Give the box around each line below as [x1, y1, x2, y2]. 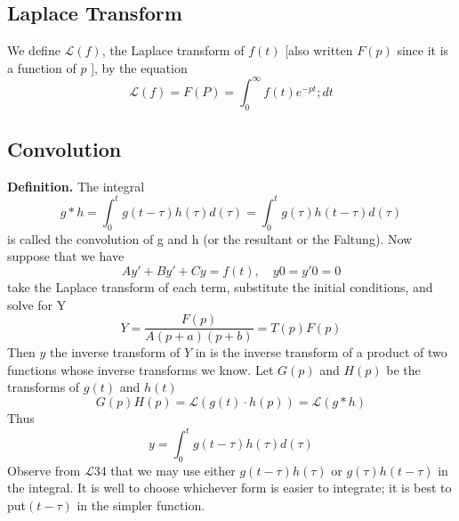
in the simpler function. [76, 496, 205, 515]
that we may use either [110, 460, 236, 479]
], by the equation [91, 58, 188, 77]
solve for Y [7, 295, 67, 313]
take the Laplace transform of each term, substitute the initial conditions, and [7, 277, 433, 296]
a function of [7, 58, 76, 77]
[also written [285, 41, 353, 60]
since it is [397, 41, 449, 60]
